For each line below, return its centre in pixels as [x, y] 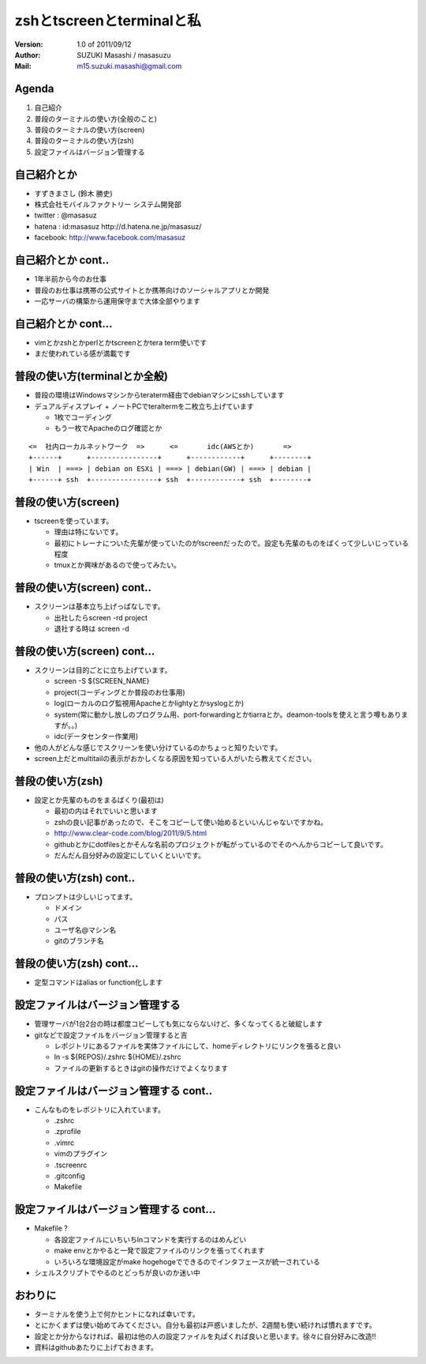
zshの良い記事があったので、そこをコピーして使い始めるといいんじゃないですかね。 [191, 822]
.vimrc [64, 1143]
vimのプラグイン [81, 1154]
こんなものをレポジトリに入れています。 [100, 1110]
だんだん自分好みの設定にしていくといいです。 [129, 855]
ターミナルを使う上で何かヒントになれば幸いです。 [117, 1314]
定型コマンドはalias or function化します [99, 982]
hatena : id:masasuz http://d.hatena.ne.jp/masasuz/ [118, 226]
